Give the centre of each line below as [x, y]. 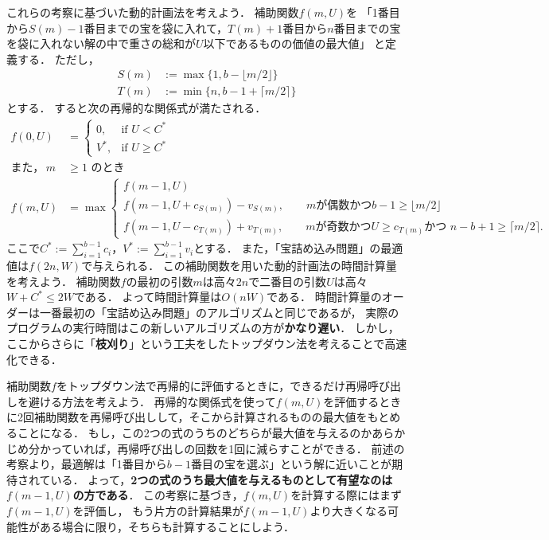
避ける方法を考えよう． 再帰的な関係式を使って [152, 401]
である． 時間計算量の [324, 297]
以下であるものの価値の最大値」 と [294, 43]
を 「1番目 [373, 12]
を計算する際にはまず [347, 495]
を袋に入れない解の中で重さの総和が [101, 43]
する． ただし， [58, 59]
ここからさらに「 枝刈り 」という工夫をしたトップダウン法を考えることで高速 [207, 344]
